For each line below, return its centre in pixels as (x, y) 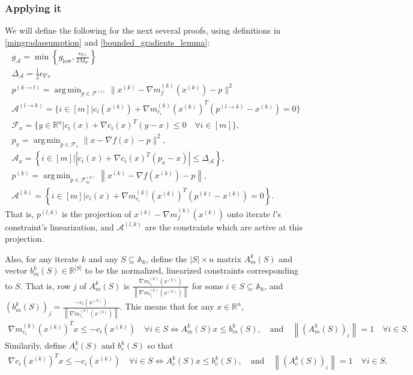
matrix (229, 258)
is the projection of (97, 213)
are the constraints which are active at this (224, 226)
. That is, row (45, 285)
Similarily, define (35, 345)
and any (103, 258)
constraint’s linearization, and (59, 226)
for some (208, 285)
